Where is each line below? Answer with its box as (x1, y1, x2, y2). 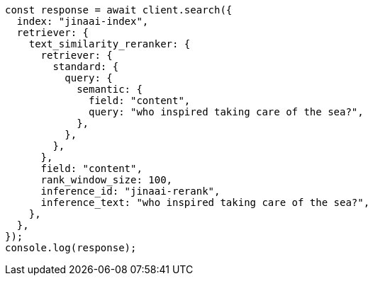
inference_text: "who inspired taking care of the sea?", (40, 197, 370, 208)
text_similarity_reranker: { (28, 38, 191, 50)
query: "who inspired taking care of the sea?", (89, 106, 364, 117)
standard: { (52, 61, 119, 72)
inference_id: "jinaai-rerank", (40, 185, 221, 197)
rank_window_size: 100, (40, 174, 173, 185)
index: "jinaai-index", (16, 16, 149, 27)
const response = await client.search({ (5, 4, 233, 16)
